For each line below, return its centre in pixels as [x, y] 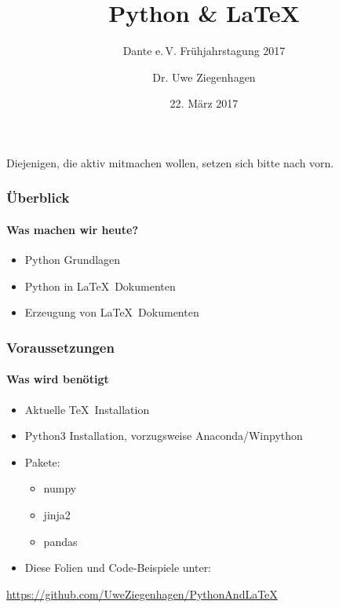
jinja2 [57, 514]
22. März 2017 [204, 103]
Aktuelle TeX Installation [87, 409]
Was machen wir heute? [73, 229]
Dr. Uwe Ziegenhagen [204, 77]
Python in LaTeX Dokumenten [100, 286]
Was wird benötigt [58, 379]
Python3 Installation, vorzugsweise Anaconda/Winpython [164, 436]
